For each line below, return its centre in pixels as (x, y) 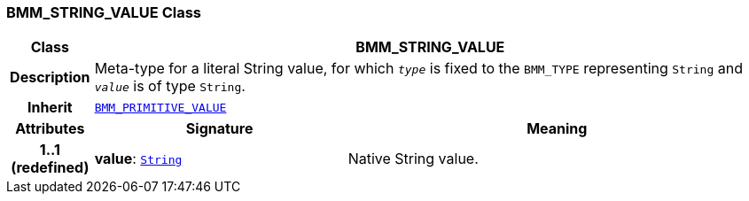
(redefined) (50, 168)
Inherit (50, 108)
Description (50, 77)
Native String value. (413, 159)
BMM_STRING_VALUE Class (104, 12)
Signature (219, 129)
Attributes (50, 129)
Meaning (557, 129)
